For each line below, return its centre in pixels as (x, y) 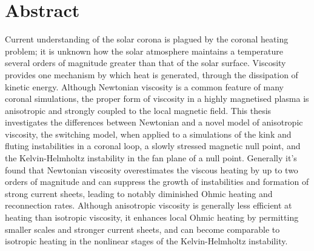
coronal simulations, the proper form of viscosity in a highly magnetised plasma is (157, 99)
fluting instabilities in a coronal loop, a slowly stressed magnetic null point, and (153, 146)
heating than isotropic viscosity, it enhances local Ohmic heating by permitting (152, 217)
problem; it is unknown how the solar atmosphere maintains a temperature (144, 51)
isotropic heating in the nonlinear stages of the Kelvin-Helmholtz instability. (146, 241)
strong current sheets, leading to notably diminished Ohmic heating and (139, 193)
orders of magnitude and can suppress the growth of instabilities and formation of (157, 182)
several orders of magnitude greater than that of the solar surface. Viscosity (145, 63)
